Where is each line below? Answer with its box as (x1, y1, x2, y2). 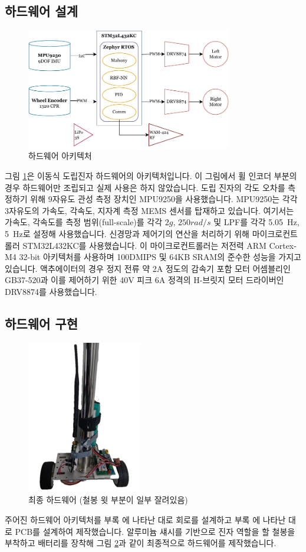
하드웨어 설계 (5, 2, 78, 20)
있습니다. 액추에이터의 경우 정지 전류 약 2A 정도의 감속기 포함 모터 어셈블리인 (5, 262, 291, 274)
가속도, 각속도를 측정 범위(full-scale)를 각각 (5, 216, 163, 228)
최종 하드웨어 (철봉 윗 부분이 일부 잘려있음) (28, 493, 188, 506)
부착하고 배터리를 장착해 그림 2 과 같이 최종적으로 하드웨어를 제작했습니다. (5, 537, 277, 549)
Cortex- (269, 239, 297, 251)
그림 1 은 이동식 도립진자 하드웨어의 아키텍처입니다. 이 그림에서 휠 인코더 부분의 (5, 169, 297, 181)
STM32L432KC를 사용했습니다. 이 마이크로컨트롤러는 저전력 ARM (22, 239, 266, 251)
